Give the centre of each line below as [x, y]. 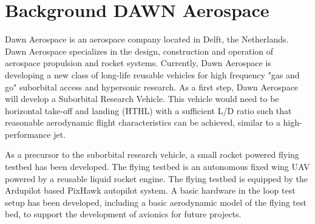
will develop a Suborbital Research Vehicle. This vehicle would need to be [142, 99]
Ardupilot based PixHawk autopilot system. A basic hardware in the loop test [150, 190]
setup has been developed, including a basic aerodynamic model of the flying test [156, 202]
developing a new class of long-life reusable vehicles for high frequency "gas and [152, 74]
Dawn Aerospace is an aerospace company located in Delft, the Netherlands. [147, 39]
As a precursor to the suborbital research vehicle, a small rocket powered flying [152, 154]
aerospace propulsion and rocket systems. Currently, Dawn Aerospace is [138, 63]
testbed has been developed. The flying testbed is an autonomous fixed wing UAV [157, 167]
